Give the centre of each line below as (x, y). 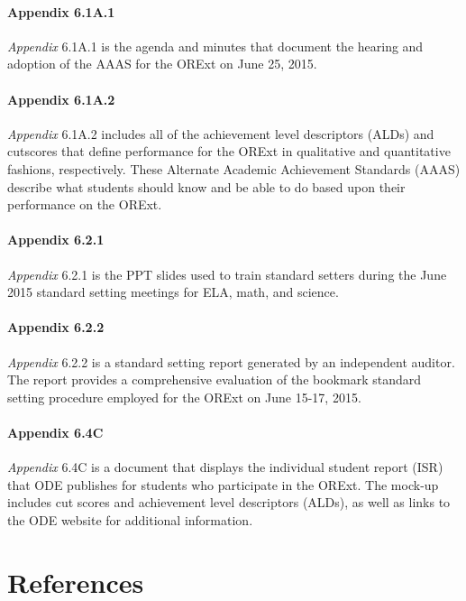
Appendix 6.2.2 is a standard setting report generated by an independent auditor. (231, 361)
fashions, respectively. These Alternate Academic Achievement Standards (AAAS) (234, 168)
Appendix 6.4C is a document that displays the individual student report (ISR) (225, 467)
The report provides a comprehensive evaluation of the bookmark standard (214, 379)
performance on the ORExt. (85, 204)
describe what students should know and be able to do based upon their (206, 186)
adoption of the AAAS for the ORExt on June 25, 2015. (162, 64)
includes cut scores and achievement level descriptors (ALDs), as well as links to (229, 502)
